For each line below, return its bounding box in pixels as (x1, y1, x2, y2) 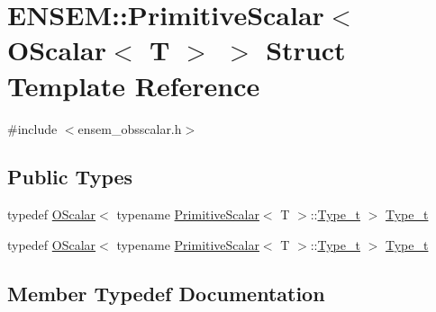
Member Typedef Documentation (7, 279, 325, 307)
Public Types (7, 163, 133, 191)
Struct (266, 31, 346, 68)
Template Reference (7, 67, 260, 103)
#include (7, 119, 58, 138)
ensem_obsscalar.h (77, 119, 182, 138)
